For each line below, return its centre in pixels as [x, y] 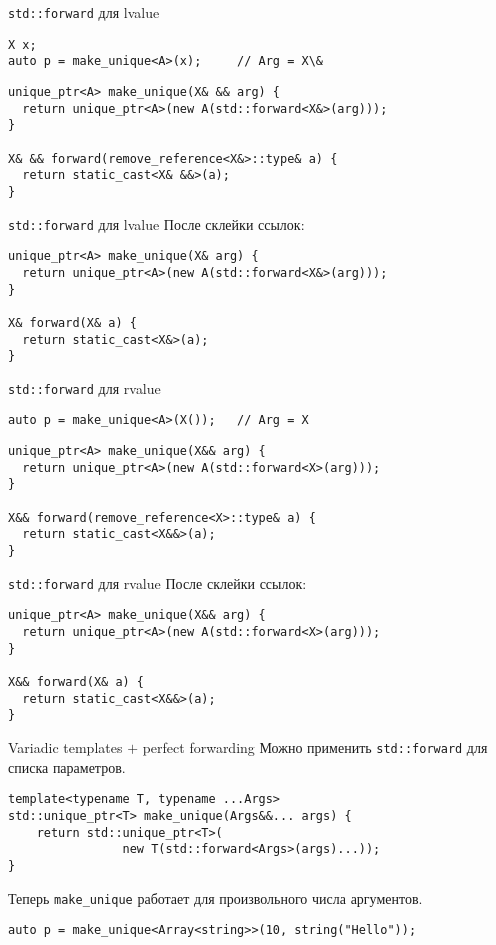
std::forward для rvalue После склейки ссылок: [157, 582]
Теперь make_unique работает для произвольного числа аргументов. [215, 897]
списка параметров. [67, 766]
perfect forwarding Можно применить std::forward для [315, 746]
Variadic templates [65, 746]
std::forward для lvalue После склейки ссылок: [156, 223]
